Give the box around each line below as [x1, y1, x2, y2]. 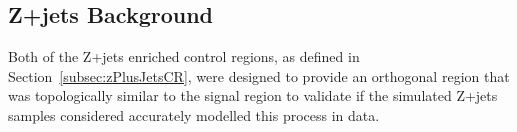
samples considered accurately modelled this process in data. [8, 104, 380, 125]
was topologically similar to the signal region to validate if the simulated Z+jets [8, 85, 498, 106]
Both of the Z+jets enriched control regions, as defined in [8, 46, 360, 67]
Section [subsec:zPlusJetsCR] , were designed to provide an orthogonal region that [8, 65, 510, 86]
